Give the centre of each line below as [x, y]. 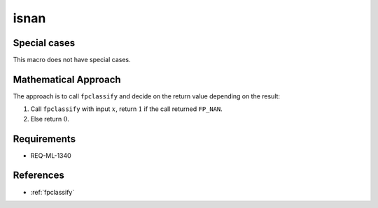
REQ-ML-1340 [51, 155]
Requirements [44, 139]
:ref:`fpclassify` [52, 192]
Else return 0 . [50, 119]
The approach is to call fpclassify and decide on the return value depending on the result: [146, 96]
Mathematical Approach [67, 79]
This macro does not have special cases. [72, 60]
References [38, 176]
